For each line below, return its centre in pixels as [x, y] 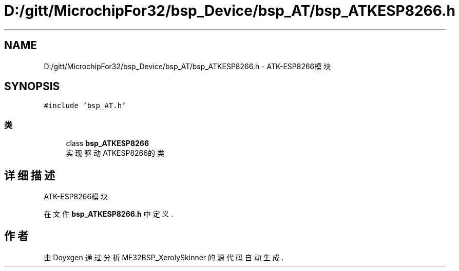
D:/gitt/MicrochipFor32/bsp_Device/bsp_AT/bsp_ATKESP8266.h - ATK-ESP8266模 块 [187, 66]
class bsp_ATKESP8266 [107, 143]
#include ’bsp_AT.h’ [85, 106]
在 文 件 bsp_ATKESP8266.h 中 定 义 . [109, 214]
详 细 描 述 [30, 175]
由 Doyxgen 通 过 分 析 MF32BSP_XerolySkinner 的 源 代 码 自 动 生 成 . [164, 257]
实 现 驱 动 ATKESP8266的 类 [115, 153]
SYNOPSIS [32, 87]
